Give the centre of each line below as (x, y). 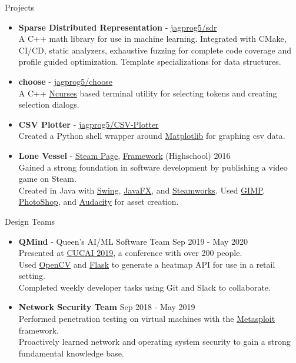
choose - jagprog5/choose (66, 81)
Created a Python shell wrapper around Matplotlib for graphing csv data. (152, 136)
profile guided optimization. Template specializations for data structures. (150, 61)
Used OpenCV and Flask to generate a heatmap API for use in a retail (147, 264)
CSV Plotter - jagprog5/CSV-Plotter (89, 124)
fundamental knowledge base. (71, 353)
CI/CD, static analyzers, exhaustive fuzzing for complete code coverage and (155, 50)
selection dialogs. (49, 104)
